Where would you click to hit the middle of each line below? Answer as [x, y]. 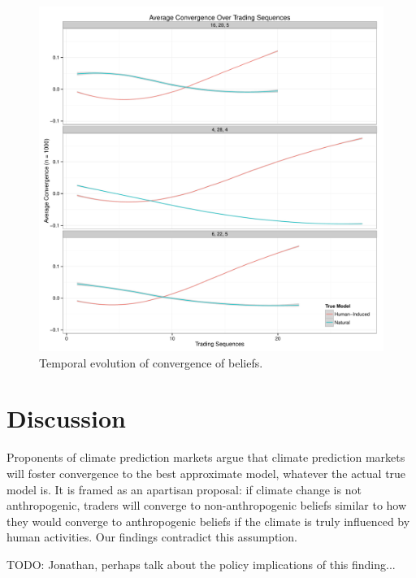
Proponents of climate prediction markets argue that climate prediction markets [206, 457]
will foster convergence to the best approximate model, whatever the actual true [206, 473]
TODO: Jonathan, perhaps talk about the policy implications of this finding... [201, 564]
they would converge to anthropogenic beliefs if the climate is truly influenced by [208, 521]
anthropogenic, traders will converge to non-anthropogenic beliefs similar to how [207, 505]
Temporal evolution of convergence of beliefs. [151, 362]
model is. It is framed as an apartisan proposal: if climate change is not [184, 489]
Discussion [66, 418]
